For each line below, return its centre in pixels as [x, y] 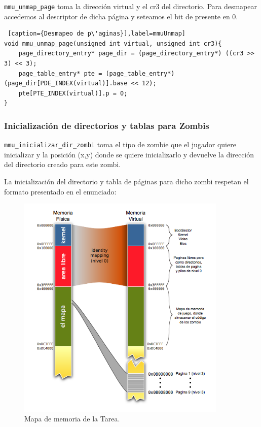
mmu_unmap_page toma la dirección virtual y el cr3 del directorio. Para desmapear [130, 6]
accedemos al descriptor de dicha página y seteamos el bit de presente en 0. [121, 16]
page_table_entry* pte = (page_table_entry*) [97, 73]
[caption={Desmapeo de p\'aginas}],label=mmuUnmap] [97, 34]
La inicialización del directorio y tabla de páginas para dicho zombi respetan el [126, 182]
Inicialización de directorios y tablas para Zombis [107, 125]
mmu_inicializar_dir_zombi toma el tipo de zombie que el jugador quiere [120, 144]
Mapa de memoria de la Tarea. [72, 419]
